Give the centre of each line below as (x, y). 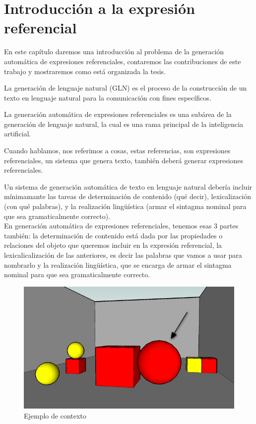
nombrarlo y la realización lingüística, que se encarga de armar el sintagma (118, 265)
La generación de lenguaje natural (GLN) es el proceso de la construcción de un (126, 88)
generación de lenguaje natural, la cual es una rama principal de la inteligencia (124, 124)
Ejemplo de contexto (55, 415)
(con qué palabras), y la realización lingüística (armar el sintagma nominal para (125, 206)
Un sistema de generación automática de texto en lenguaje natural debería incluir (128, 186)
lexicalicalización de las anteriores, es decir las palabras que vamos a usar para (123, 255)
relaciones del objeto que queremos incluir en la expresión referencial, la (113, 245)
